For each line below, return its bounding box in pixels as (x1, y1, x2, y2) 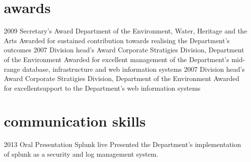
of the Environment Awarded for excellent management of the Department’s (4, 54, 229, 64)
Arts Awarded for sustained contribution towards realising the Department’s (4, 35, 230, 45)
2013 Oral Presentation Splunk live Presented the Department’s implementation (4, 139, 241, 149)
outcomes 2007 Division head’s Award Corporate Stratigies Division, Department (4, 45, 244, 55)
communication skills (4, 111, 146, 131)
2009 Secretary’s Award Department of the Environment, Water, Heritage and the (4, 26, 247, 36)
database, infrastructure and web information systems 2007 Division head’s (22, 64, 245, 74)
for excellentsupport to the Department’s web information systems (4, 82, 201, 93)
